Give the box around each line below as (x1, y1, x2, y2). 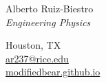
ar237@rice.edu (6, 51, 69, 65)
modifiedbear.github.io (6, 64, 100, 79)
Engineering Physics (6, 14, 91, 29)
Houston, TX (6, 38, 61, 52)
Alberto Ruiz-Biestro (6, 1, 94, 15)
